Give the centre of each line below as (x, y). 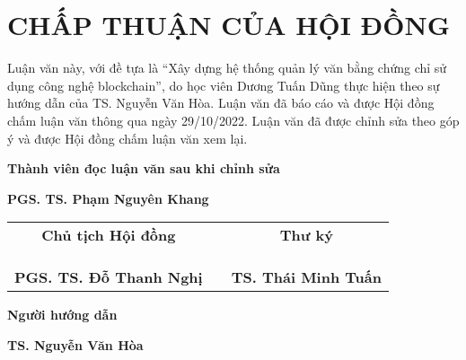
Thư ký (306, 235)
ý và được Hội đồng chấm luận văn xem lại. (127, 138)
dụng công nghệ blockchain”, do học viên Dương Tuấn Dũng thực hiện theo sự (224, 85)
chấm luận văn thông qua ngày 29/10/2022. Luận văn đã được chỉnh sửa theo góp (233, 120)
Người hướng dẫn (62, 315)
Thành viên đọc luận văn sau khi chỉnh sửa (144, 168)
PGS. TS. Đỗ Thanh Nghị (109, 277)
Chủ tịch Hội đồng (109, 235)
